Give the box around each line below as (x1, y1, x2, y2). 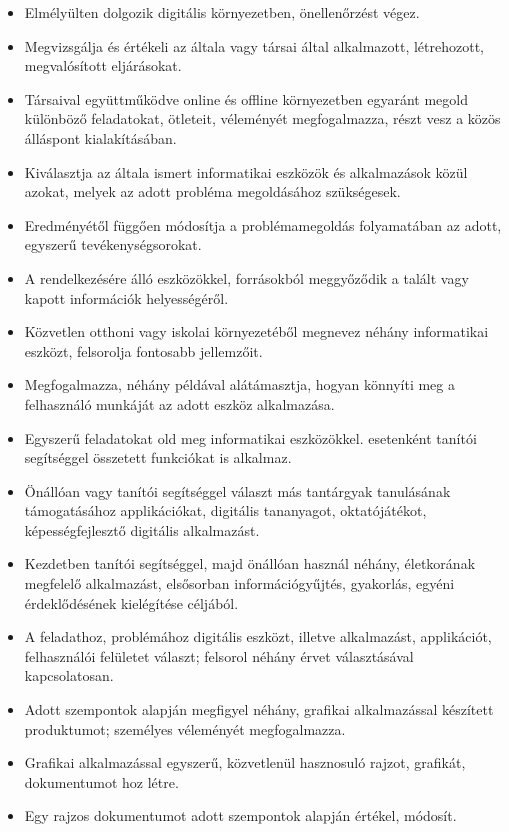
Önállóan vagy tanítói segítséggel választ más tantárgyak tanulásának (24, 480, 451, 501)
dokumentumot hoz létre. (24, 771, 179, 792)
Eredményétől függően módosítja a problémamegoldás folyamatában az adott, (24, 214, 502, 235)
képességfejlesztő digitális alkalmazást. (24, 519, 260, 540)
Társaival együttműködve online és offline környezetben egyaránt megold (24, 88, 468, 109)
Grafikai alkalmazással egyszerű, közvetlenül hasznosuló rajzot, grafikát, (24, 752, 466, 773)
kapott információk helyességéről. (24, 287, 229, 308)
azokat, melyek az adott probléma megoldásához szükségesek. (24, 181, 401, 202)
